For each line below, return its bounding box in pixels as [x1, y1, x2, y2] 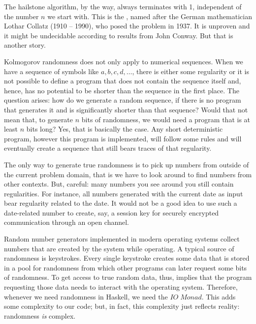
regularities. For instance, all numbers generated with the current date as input [4, 188, 243, 198]
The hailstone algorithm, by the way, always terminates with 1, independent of [4, 1, 242, 11]
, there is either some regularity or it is [132, 66, 250, 76]
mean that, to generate [4, 114, 73, 124]
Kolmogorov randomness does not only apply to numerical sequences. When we [4, 56, 243, 66]
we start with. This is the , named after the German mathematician [47, 11, 252, 21]
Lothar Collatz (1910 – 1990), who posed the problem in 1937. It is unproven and [4, 21, 250, 31]
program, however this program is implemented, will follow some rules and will [4, 133, 242, 143]
